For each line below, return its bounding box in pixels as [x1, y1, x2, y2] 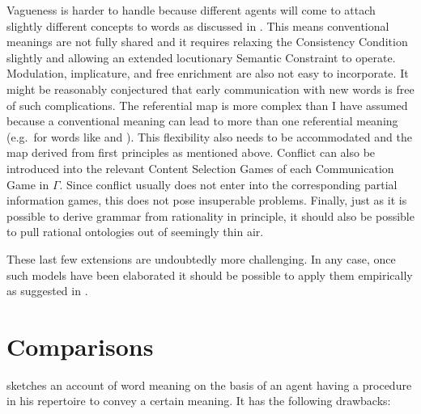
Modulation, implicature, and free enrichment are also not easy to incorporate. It [6, 65, 409, 82]
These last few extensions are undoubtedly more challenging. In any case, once [6, 250, 396, 267]
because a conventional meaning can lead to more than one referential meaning [6, 112, 398, 129]
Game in [6, 175, 49, 192]
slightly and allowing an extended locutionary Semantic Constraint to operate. [6, 49, 396, 65]
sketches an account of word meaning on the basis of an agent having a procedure [6, 376, 412, 393]
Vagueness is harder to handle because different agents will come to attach [6, 2, 376, 18]
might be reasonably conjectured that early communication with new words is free [6, 80, 415, 97]
